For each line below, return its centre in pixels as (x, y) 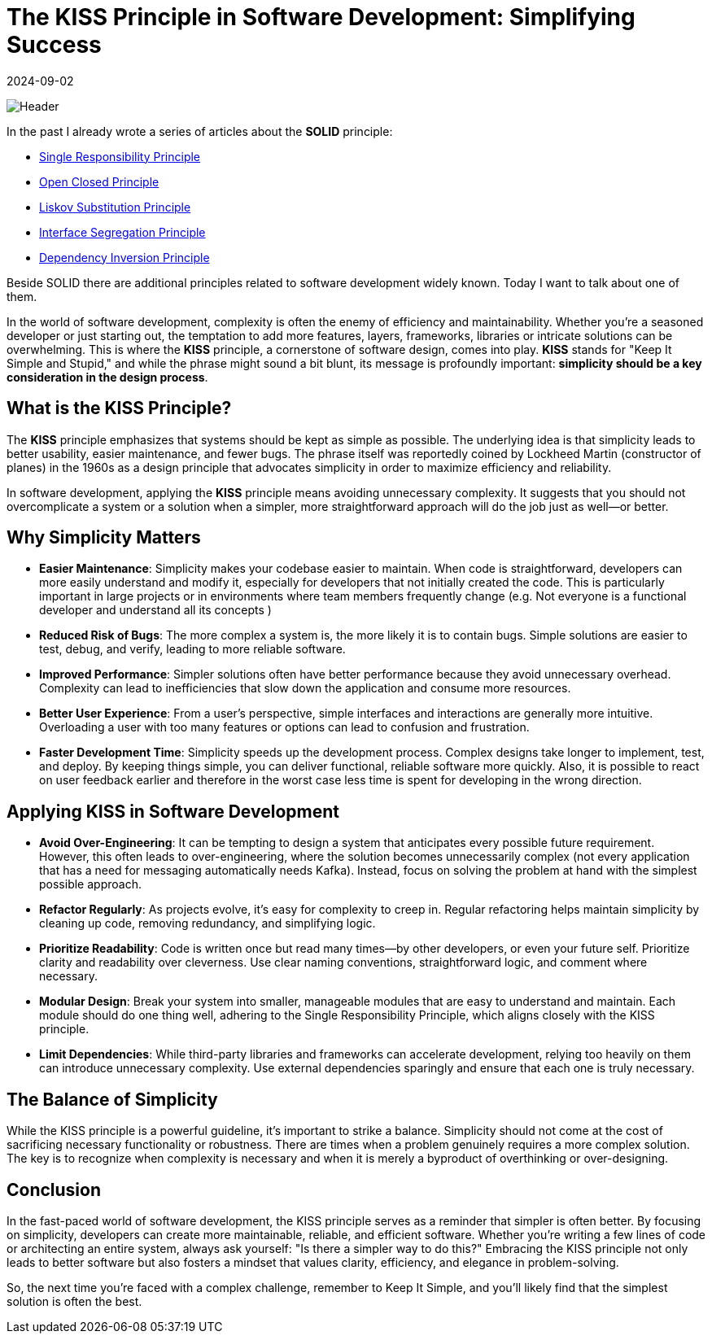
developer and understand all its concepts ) (155, 610)
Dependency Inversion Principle (124, 257)
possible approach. (90, 884)
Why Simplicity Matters (104, 538)
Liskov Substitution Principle (115, 207)
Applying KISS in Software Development (173, 811)
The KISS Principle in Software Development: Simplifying (321, 17)
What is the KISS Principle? (119, 408)
